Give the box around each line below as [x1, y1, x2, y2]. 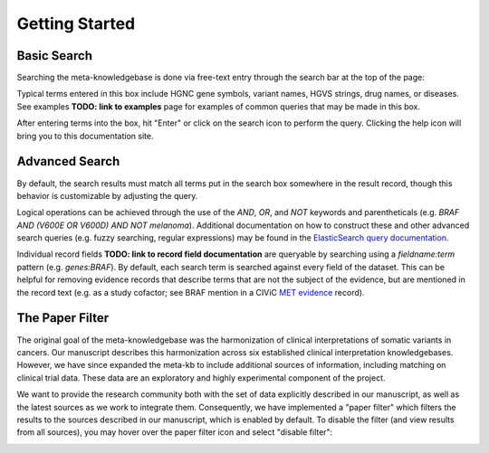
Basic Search [16, 48, 92, 63]
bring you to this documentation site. [16, 130, 154, 141]
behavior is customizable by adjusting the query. [16, 190, 198, 201]
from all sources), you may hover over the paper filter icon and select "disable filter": [16, 427, 333, 438]
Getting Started [16, 14, 136, 33]
